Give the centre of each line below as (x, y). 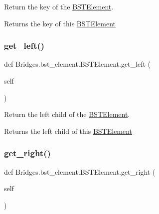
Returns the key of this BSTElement (60, 23)
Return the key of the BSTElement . (59, 6)
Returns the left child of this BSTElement (68, 131)
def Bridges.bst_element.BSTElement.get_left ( (77, 64)
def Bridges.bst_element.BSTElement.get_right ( (80, 171)
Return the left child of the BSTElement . (67, 114)
